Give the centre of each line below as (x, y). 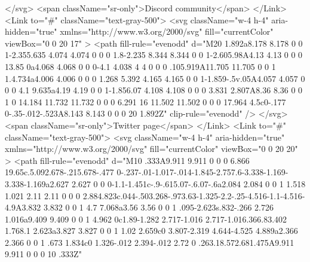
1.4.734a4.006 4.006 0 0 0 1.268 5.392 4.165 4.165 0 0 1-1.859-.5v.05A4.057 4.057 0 (155, 78)
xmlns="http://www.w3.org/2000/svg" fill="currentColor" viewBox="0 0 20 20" (151, 149)
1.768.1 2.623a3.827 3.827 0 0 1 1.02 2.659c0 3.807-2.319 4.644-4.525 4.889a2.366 (151, 231)
